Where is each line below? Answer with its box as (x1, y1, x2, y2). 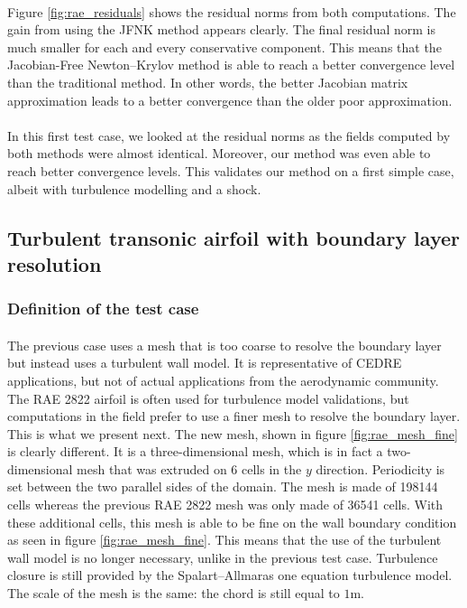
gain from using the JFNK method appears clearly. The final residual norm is (7, 20, 435, 39)
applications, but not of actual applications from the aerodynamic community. (7, 370, 439, 389)
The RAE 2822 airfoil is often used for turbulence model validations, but (7, 388, 409, 407)
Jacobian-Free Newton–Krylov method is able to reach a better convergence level (7, 55, 455, 74)
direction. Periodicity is (316, 459, 445, 478)
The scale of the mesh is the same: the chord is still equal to (7, 584, 340, 603)
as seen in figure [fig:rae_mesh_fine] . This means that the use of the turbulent (7, 530, 442, 549)
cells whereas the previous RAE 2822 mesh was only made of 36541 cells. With (7, 495, 444, 514)
